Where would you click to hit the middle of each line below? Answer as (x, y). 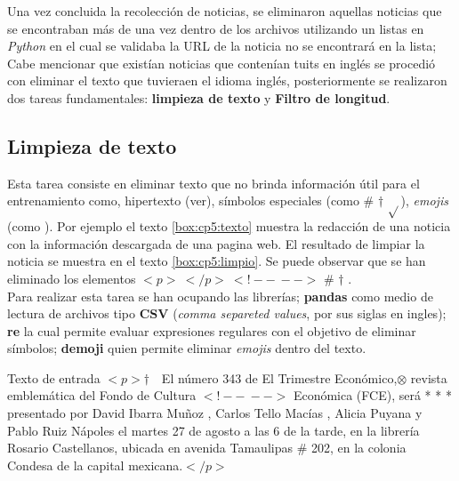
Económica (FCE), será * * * (372, 395)
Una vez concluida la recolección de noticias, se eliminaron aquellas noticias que (225, 11)
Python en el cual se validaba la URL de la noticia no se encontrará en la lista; (222, 46)
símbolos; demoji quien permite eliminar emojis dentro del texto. (187, 348)
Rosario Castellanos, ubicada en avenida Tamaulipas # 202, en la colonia (207, 448)
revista (429, 377)
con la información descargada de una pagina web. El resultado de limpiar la (216, 243)
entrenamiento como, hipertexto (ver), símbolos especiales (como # (191, 200)
